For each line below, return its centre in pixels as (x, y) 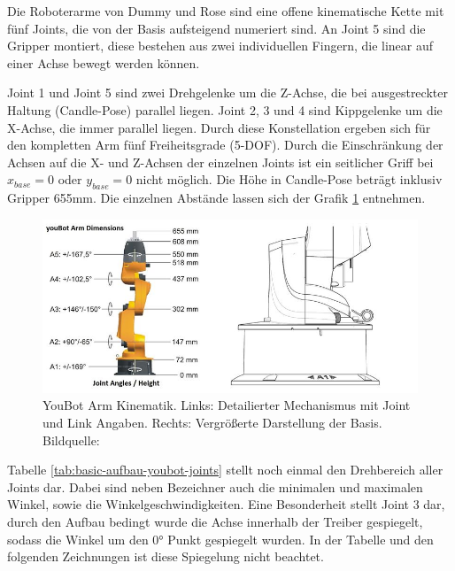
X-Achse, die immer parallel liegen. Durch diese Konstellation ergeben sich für (219, 127)
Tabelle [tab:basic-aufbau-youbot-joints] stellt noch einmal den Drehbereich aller (225, 470)
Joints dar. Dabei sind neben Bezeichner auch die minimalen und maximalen (215, 486)
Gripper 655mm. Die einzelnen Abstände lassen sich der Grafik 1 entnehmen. (216, 198)
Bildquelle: (71, 440)
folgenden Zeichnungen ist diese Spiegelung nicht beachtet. (166, 556)
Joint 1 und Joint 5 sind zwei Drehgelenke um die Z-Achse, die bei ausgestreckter (227, 93)
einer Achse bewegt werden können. (104, 62)
